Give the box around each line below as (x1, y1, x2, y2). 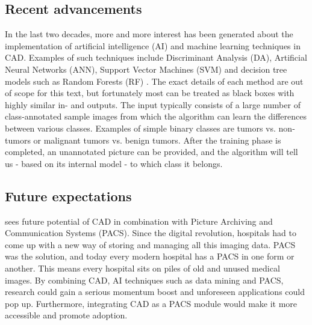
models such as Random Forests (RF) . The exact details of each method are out (5, 74, 304, 87)
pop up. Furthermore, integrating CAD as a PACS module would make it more (5, 297, 298, 309)
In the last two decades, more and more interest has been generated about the (5, 28, 293, 40)
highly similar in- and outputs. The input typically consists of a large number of (5, 98, 301, 111)
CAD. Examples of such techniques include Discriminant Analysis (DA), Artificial (5, 51, 307, 64)
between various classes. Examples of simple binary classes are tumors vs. (5, 121, 276, 134)
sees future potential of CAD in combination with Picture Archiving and (5, 214, 273, 227)
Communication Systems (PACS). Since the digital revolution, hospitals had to (5, 226, 296, 239)
